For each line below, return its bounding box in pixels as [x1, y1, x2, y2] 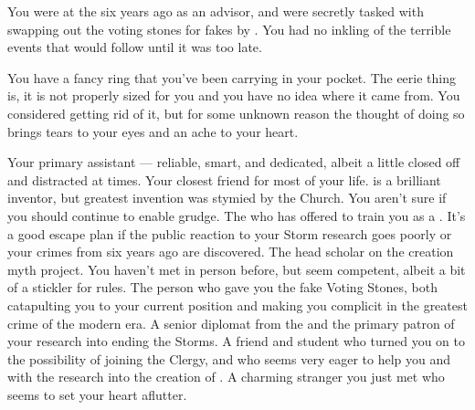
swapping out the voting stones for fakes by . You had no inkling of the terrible [7, 19, 451, 38]
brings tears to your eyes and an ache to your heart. [7, 121, 299, 141]
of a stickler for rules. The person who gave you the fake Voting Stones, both [7, 278, 438, 297]
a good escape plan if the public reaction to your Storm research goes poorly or [7, 224, 452, 243]
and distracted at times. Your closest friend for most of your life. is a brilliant [7, 170, 441, 189]
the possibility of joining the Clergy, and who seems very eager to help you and [7, 349, 450, 368]
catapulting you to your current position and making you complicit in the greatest [7, 295, 468, 314]
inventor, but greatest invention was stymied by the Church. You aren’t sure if [7, 188, 447, 207]
